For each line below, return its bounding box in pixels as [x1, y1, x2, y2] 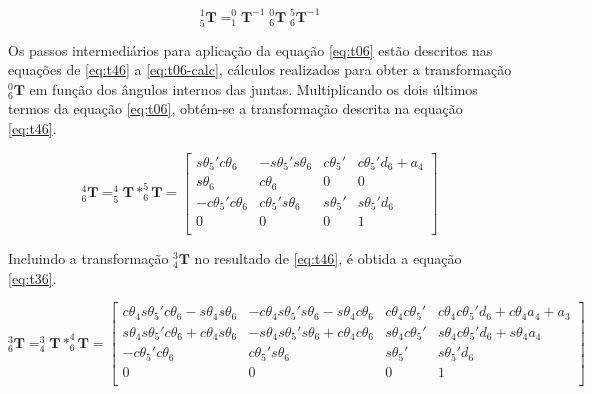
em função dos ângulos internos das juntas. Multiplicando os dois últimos [29, 78, 478, 99]
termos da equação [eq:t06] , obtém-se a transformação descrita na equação [8, 98, 463, 119]
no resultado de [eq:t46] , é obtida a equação [194, 248, 462, 269]
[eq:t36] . [8, 267, 57, 288]
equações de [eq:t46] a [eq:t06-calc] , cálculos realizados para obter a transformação [8, 59, 512, 80]
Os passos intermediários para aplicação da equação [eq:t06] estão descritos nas [8, 39, 493, 60]
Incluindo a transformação [8, 248, 169, 269]
